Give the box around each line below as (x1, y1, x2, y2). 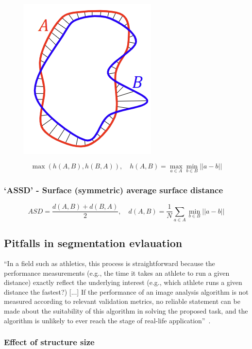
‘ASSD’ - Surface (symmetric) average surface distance (4, 183, 223, 196)
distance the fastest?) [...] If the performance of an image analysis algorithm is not (4, 286, 249, 297)
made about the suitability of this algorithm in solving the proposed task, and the (4, 306, 248, 316)
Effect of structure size (4, 336, 95, 348)
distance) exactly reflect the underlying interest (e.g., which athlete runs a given (4, 277, 242, 287)
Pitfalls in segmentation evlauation (4, 235, 183, 250)
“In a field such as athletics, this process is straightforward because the (4, 258, 215, 268)
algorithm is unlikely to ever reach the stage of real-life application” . (4, 315, 211, 325)
